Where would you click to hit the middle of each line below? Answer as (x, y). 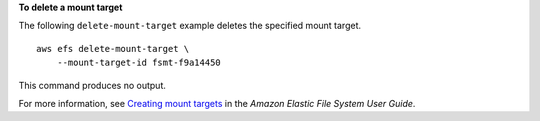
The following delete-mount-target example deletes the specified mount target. (190, 26)
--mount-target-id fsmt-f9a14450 (139, 63)
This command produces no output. (92, 85)
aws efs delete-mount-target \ (113, 48)
